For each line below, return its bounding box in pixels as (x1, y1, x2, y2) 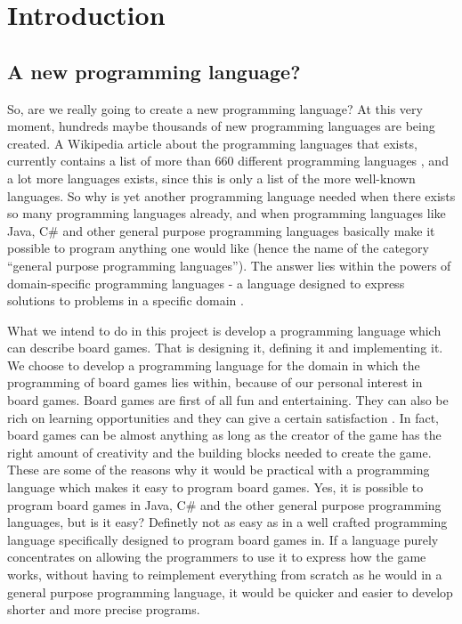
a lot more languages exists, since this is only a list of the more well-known (7, 168, 416, 187)
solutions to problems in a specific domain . (7, 291, 244, 310)
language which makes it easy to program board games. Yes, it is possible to (7, 478, 424, 497)
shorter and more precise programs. (7, 600, 200, 619)
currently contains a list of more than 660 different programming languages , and (7, 151, 449, 170)
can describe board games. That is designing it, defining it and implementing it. (7, 338, 443, 357)
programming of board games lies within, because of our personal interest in (7, 373, 423, 392)
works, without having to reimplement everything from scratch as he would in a (7, 565, 442, 584)
